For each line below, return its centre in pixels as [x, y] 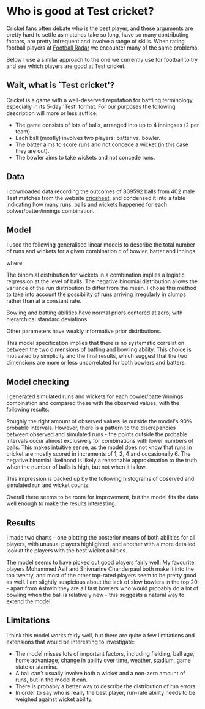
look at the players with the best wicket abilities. [67, 551]
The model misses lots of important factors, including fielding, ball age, [105, 653]
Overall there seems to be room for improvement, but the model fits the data [102, 497]
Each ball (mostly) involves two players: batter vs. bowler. [88, 138]
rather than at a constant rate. [44, 301]
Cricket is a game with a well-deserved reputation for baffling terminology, [100, 100]
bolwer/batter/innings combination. [50, 211]
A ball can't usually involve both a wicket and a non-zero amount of [100, 673]
